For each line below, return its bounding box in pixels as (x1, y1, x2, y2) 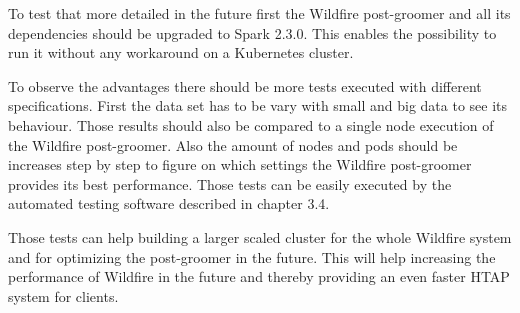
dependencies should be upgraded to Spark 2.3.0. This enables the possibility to (8, 22, 497, 43)
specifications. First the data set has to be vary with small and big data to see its (8, 95, 508, 116)
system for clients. (8, 285, 119, 306)
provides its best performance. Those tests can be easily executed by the (8, 173, 452, 194)
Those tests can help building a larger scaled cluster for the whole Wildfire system (8, 226, 512, 247)
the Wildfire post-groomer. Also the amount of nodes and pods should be (8, 134, 458, 155)
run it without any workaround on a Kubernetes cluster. (8, 42, 354, 63)
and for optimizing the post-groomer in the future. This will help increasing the (8, 246, 496, 267)
